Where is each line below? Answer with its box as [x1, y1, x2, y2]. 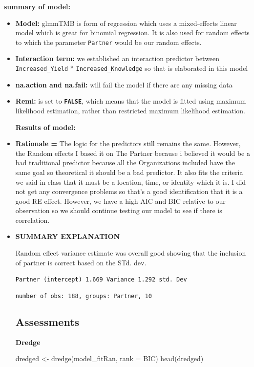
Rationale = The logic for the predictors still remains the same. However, [15, 138, 241, 149]
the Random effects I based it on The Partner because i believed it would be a [15, 148, 250, 158]
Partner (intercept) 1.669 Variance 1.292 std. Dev [15, 276, 187, 283]
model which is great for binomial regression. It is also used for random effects [15, 27, 250, 38]
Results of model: [15, 122, 76, 132]
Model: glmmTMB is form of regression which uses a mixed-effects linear [15, 18, 237, 28]
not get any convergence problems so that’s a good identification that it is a [15, 186, 243, 196]
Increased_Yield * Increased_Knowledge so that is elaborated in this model [15, 63, 248, 73]
